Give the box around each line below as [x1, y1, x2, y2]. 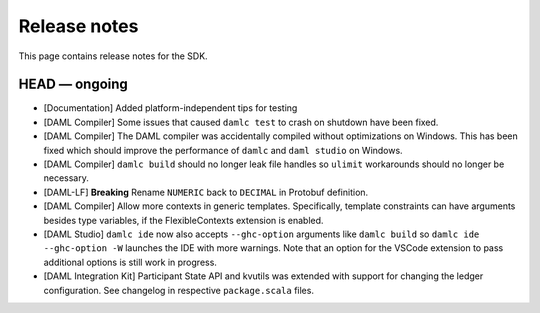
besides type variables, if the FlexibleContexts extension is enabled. [43, 214, 324, 226]
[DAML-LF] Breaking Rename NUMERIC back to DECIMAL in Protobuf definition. [43, 186, 369, 198]
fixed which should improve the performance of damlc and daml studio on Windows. [43, 144, 404, 156]
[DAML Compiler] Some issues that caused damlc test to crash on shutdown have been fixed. [43, 116, 439, 128]
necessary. [43, 172, 90, 184]
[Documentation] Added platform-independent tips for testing [43, 102, 298, 114]
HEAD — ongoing [18, 76, 129, 93]
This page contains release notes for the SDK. [18, 50, 209, 62]
